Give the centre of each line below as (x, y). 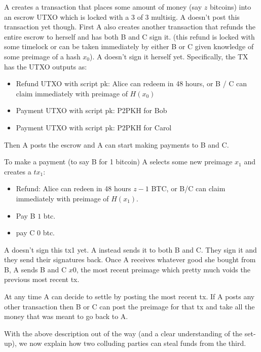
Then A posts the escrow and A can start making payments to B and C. (117, 144)
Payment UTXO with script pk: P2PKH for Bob (91, 110)
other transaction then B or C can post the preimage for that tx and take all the (129, 306)
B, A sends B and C (35, 269)
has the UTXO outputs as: (46, 66)
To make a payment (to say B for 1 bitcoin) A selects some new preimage (118, 162)
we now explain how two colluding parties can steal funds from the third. (133, 343)
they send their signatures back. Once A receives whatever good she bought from (130, 259)
